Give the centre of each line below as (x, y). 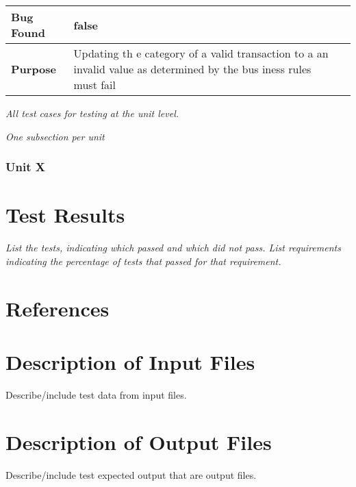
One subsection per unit (55, 136)
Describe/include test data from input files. (96, 394)
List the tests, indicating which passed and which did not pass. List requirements (173, 248)
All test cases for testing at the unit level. (92, 113)
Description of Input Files (130, 361)
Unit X (25, 167)
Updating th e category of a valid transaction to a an (201, 53)
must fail (95, 85)
